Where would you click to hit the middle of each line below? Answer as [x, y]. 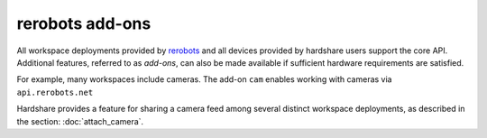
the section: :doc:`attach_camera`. [80, 121]
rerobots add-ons [84, 23]
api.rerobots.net [55, 92]
